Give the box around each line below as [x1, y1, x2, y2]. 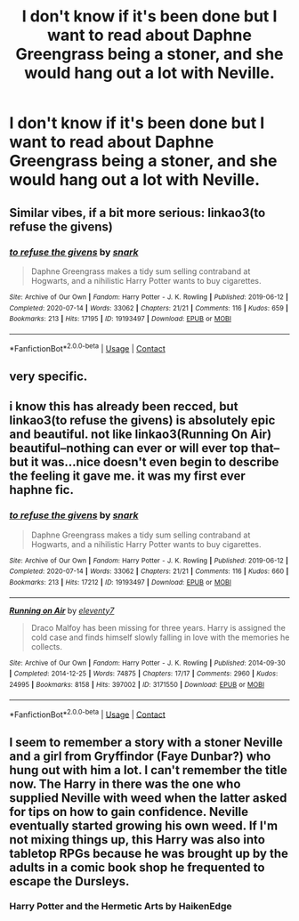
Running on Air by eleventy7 [9, 605, 115, 616]
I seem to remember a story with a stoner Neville [9, 734, 283, 749]
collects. [30, 641, 62, 651]
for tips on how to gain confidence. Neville [9, 804, 249, 820]
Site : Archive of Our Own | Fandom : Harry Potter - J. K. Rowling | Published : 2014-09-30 [9, 658, 286, 667]
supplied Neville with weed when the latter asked [9, 790, 287, 805]
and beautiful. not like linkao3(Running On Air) [9, 427, 272, 442]
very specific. [9, 368, 88, 384]
